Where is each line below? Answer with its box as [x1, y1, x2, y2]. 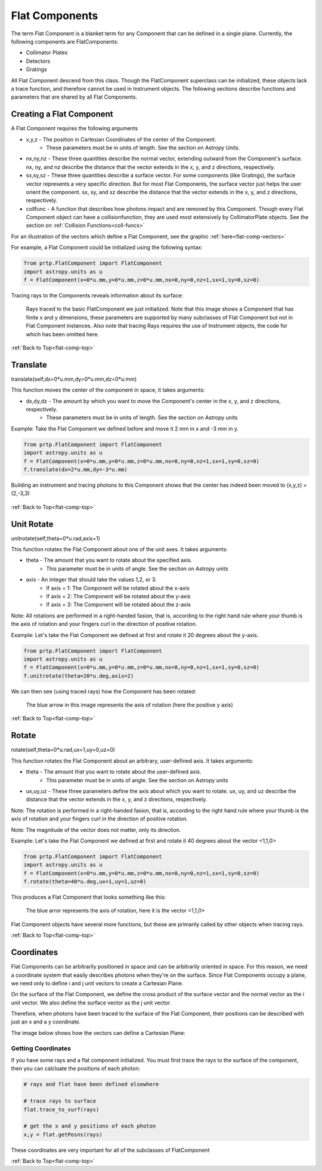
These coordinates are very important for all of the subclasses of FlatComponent [11, 1147, 210, 1154]
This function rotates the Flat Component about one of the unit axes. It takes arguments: [11, 546, 228, 553]
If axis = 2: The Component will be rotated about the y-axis [46, 593, 191, 600]
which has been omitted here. [26, 330, 100, 337]
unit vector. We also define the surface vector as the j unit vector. [11, 999, 172, 1006]
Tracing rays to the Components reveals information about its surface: [11, 292, 184, 299]
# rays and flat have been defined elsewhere [23, 1081, 159, 1088]
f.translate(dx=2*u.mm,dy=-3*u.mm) [23, 466, 128, 473]
